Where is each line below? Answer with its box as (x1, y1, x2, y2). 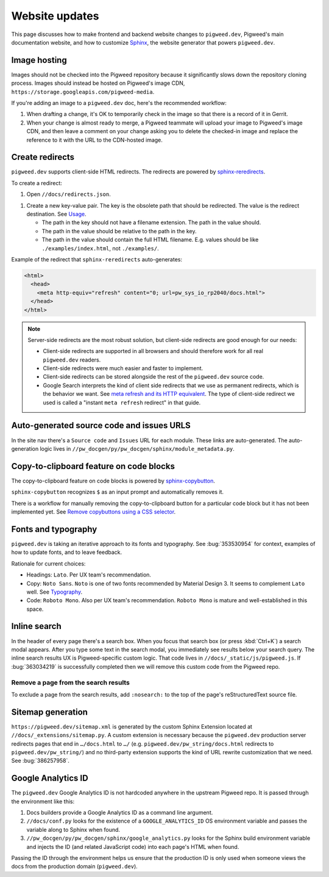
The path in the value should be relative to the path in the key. (41, 227, 197, 235)
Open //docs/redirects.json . (26, 191, 111, 198)
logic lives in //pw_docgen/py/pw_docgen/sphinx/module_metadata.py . (40, 445, 235, 452)
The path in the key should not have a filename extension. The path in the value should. (41, 219, 261, 226)
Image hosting (11, 55, 67, 65)
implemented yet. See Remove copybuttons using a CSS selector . (11, 508, 176, 515)
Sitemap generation (11, 707, 88, 717)
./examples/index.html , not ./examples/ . (41, 244, 159, 252)
